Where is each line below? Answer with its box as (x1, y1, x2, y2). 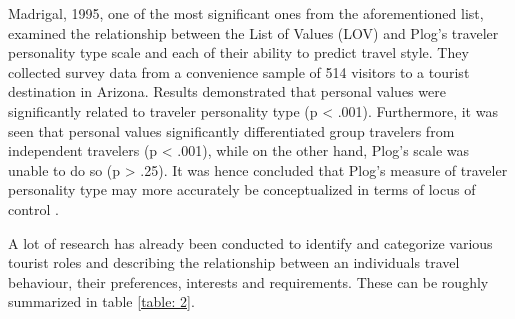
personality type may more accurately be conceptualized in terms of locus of (8, 179, 476, 200)
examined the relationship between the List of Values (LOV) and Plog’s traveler (8, 22, 499, 43)
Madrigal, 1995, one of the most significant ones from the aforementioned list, (8, 3, 484, 23)
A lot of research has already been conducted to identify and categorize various (8, 232, 493, 253)
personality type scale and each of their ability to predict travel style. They (8, 42, 469, 63)
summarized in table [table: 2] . (8, 291, 195, 312)
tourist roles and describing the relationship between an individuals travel (8, 252, 460, 273)
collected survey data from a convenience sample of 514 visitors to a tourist (8, 61, 470, 82)
